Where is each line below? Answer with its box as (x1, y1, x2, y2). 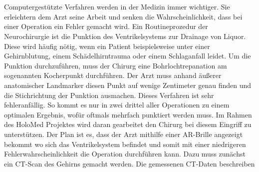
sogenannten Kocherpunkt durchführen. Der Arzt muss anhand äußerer (4, 70, 222, 80)
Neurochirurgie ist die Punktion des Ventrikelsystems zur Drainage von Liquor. (4, 30, 246, 41)
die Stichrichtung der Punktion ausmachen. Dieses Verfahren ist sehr (4, 89, 214, 100)
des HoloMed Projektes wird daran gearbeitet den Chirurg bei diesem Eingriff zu (4, 119, 252, 129)
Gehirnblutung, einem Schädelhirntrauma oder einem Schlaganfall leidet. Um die (4, 50, 251, 61)
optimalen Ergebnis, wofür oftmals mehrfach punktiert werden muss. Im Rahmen (4, 109, 252, 119)
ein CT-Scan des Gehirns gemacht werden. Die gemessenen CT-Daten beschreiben (4, 158, 255, 168)
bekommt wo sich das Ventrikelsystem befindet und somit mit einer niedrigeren (4, 138, 246, 149)
